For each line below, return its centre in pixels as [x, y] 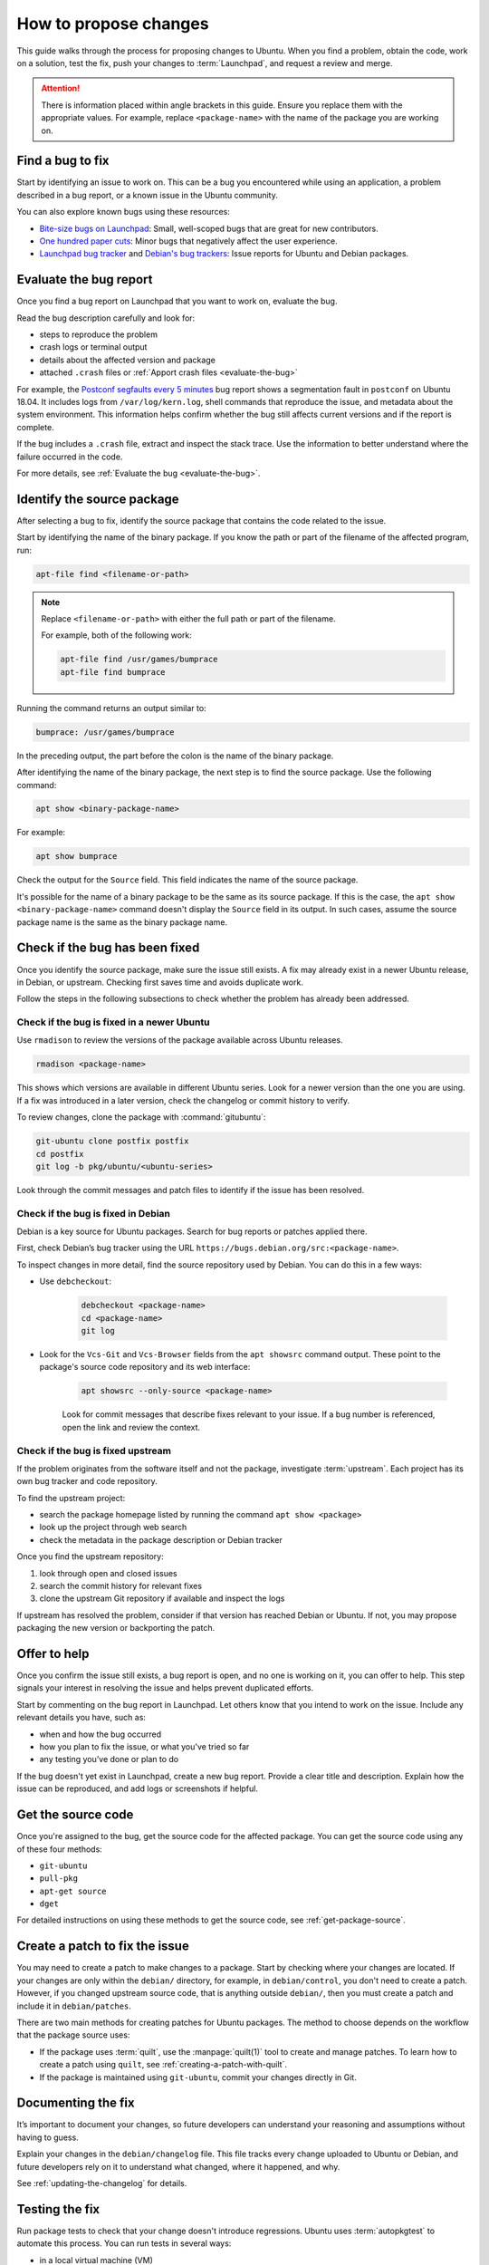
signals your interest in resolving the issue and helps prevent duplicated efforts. [165, 1688]
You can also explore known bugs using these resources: [123, 212]
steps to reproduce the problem [99, 334]
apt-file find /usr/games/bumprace [139, 660]
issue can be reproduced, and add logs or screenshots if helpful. [137, 1788]
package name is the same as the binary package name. [122, 922]
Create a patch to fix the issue [103, 1947]
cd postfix [60, 1154]
